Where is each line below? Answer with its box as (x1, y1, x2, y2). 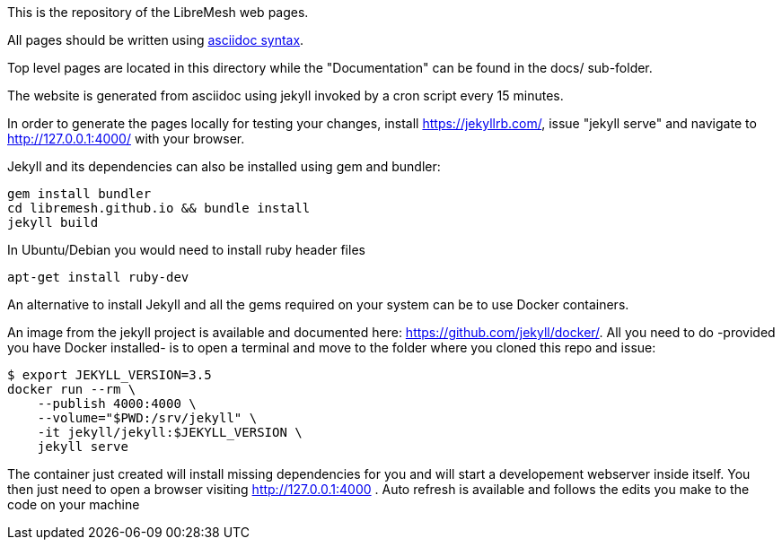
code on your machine (7, 497, 140, 512)
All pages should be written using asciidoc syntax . (7, 32, 304, 48)
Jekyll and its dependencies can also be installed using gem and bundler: (7, 159, 441, 174)
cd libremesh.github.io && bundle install (7, 201, 311, 215)
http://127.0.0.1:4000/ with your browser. (7, 131, 245, 146)
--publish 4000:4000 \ (37, 396, 197, 411)
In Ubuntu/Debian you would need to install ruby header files (7, 242, 365, 257)
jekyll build (7, 215, 99, 230)
